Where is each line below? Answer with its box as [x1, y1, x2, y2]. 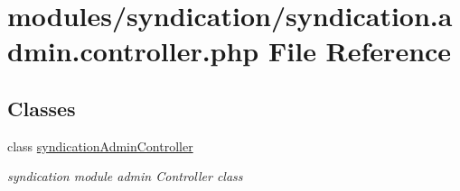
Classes [7, 94, 76, 122]
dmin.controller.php [7, 32, 259, 69]
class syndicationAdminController [7, 136, 193, 155]
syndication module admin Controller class [7, 167, 243, 186]
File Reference [268, 32, 452, 69]
